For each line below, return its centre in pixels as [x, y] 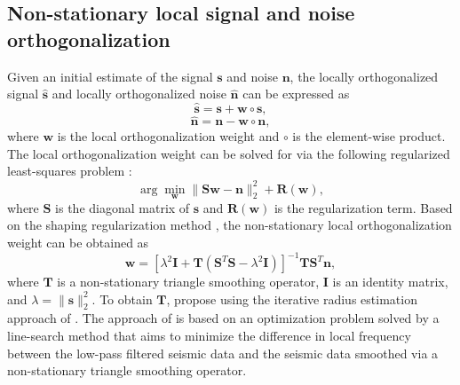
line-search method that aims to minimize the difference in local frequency [209, 335]
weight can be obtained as [78, 242]
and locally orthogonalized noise [139, 94]
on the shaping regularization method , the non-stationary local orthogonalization [230, 225]
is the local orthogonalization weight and [168, 136]
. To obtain [122, 299]
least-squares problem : [70, 171]
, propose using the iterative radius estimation [292, 299]
